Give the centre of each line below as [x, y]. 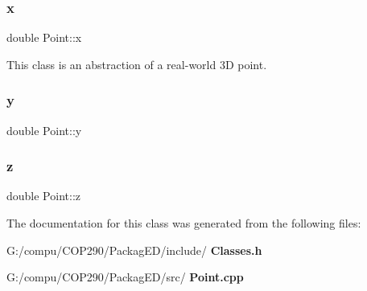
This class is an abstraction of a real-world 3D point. [137, 64]
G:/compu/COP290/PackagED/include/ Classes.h [134, 250]
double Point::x [44, 37]
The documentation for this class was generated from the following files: [184, 223]
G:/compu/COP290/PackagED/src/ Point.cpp [125, 277]
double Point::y [44, 130]
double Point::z [43, 196]
